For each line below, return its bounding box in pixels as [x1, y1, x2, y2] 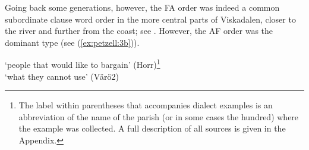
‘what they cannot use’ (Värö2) [5, 70, 119, 82]
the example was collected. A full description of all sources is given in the [18, 122, 286, 135]
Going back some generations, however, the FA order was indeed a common [5, 1, 280, 13]
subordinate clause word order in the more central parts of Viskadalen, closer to [5, 12, 296, 25]
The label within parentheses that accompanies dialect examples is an [18, 99, 273, 111]
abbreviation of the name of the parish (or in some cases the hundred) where [18, 110, 299, 123]
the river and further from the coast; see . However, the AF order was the [5, 24, 273, 37]
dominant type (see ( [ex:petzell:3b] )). [5, 36, 140, 48]
